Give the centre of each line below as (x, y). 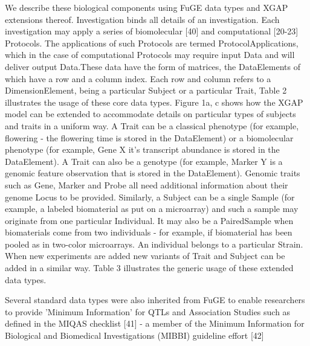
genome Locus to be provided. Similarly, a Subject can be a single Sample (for (150, 197)
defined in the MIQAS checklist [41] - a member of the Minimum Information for (155, 323)
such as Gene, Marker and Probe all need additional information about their (147, 184)
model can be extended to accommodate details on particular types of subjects (150, 114)
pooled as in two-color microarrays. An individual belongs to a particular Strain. (154, 244)
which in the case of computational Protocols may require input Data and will (150, 55)
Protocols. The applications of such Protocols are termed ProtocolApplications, (152, 43)
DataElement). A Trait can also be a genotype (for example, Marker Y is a (144, 161)
